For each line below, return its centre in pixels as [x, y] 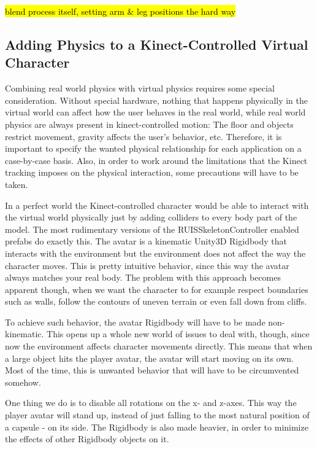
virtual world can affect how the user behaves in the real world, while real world [155, 112]
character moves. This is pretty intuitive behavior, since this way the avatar [147, 265]
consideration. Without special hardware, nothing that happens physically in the [157, 100]
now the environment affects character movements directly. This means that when [159, 346]
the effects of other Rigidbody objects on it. [87, 439]
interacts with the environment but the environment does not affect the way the [155, 253]
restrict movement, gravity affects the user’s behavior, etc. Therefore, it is [143, 136]
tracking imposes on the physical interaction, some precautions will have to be [152, 172]
